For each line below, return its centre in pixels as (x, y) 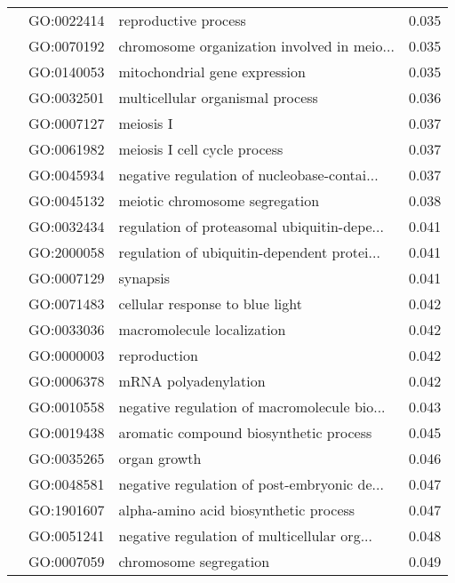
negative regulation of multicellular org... (245, 535)
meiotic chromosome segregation (219, 200)
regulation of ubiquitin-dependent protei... (249, 252)
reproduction (158, 355)
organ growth (160, 458)
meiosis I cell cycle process (201, 149)
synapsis (144, 278)
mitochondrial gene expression (212, 72)
